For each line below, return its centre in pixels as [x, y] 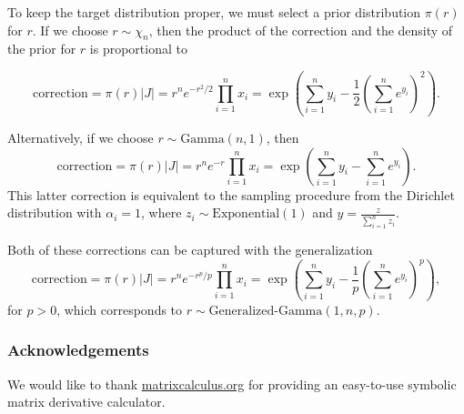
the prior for [42, 49]
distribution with [55, 212]
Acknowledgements [78, 350]
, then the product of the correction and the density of [301, 30]
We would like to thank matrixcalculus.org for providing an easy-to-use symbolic [232, 384]
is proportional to [138, 49]
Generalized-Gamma [266, 311]
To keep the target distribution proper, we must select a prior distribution [214, 12]
